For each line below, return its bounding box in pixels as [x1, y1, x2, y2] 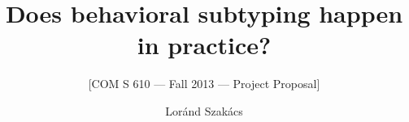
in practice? [137, 28, 272, 61]
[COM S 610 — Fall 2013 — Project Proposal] [88, 75, 320, 92]
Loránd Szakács [165, 102, 243, 119]
